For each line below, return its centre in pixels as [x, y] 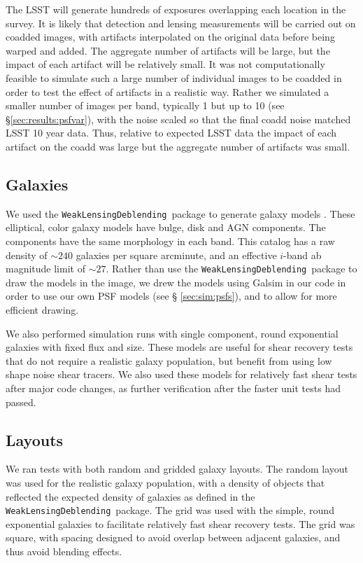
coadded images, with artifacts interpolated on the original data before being [170, 37]
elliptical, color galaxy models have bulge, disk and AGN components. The [166, 227]
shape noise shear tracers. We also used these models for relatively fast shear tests [181, 374]
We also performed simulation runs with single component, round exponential [172, 333]
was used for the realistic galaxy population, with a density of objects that [165, 482]
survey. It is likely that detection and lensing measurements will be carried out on [181, 23]
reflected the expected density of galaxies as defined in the [130, 496]
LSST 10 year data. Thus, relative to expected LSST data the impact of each [171, 133]
